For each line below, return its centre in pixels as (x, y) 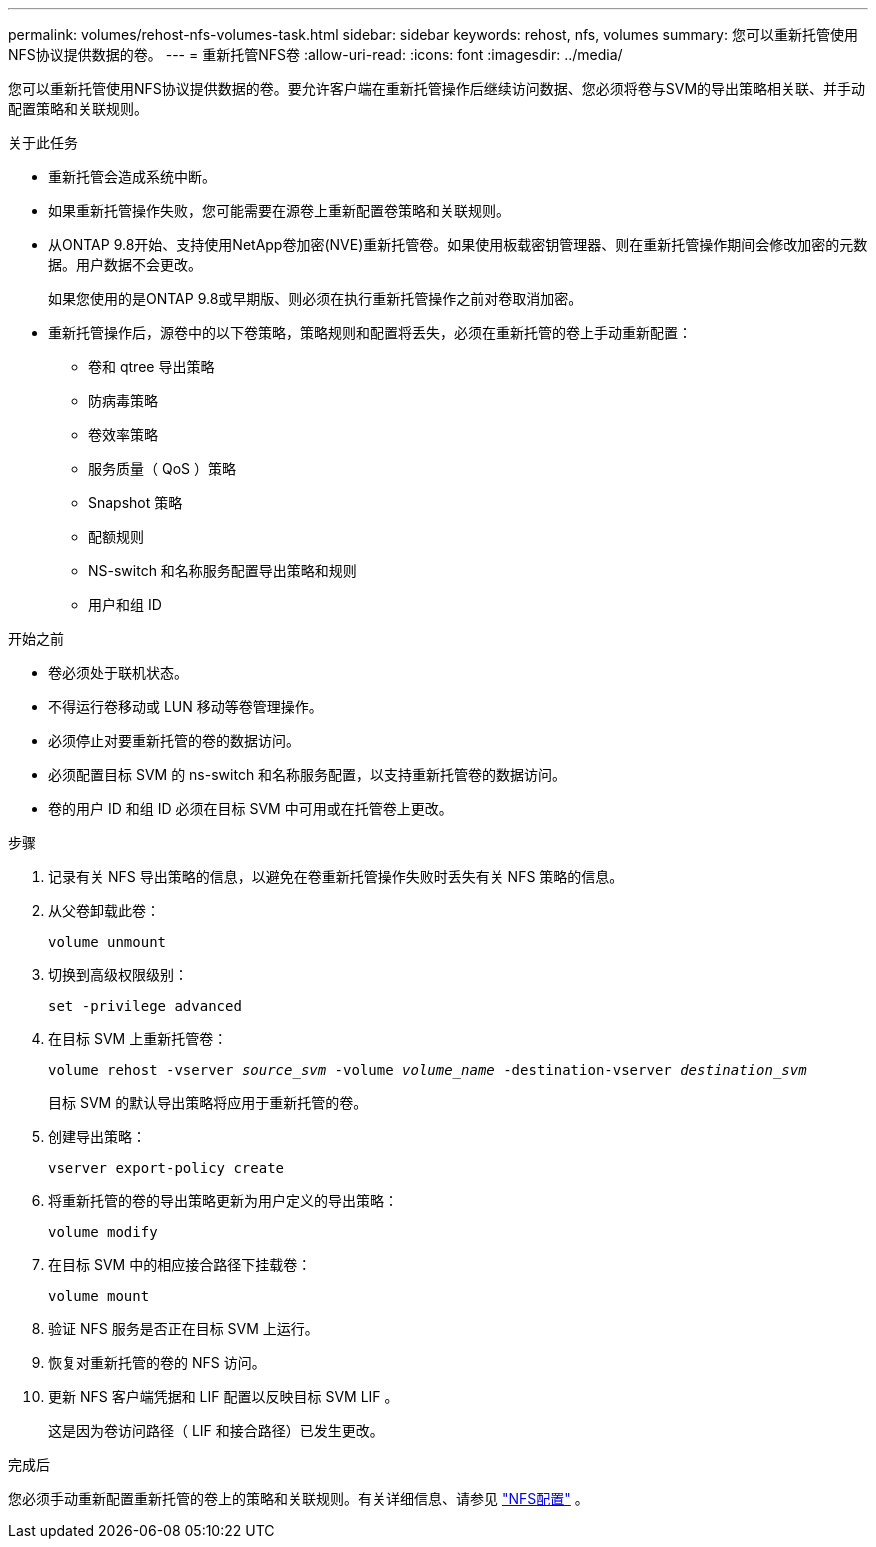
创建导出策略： (97, 1136)
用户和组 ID (125, 604)
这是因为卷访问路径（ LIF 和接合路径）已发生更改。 (216, 1430)
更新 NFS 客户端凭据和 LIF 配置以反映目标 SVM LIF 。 (223, 1396)
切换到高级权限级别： (118, 974)
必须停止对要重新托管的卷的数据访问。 (174, 740)
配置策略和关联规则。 (78, 108)
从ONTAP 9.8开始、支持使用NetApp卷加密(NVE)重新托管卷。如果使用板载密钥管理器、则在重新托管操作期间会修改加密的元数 (458, 244)
